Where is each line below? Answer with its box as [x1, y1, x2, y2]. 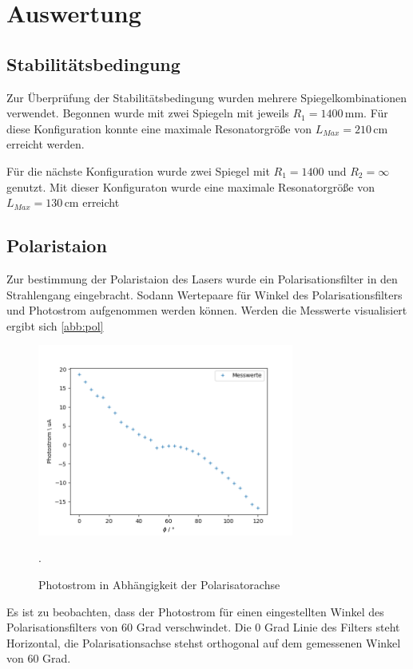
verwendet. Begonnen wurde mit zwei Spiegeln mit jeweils [6, 105, 289, 121]
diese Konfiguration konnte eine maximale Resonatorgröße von [6, 120, 312, 137]
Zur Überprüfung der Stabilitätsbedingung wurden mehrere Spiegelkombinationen [6, 89, 407, 105]
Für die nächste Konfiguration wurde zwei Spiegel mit [6, 162, 270, 179]
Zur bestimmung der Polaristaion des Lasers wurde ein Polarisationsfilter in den [6, 270, 398, 287]
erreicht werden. [6, 136, 85, 152]
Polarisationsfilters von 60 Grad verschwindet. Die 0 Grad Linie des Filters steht [6, 619, 400, 635]
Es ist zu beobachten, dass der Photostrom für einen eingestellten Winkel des [6, 603, 384, 620]
